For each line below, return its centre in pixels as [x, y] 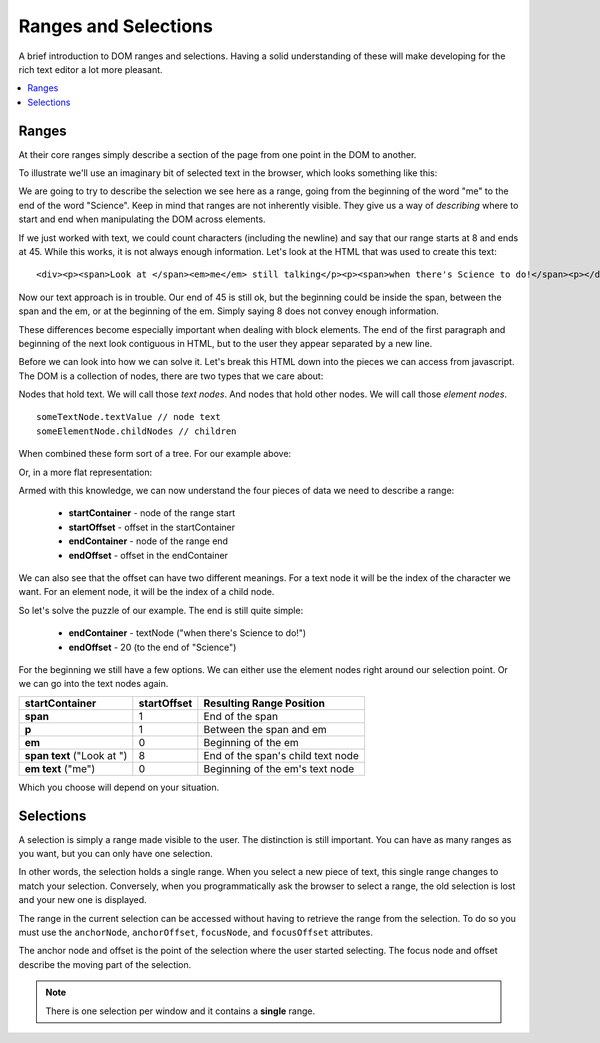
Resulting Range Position [264, 703]
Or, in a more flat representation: [85, 472]
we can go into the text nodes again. [93, 684]
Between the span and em [265, 729]
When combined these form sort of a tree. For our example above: [155, 454]
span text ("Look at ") [76, 755]
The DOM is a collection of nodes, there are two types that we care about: [171, 376]
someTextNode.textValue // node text [129, 417]
